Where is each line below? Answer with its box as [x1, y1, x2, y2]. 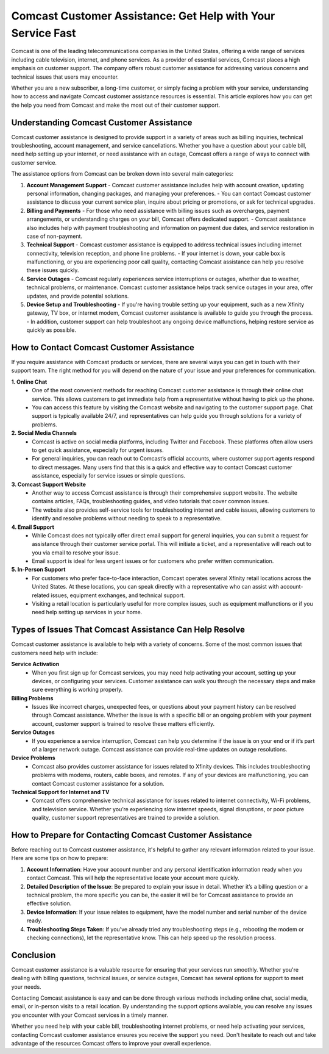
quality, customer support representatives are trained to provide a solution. [32, 814, 220, 822]
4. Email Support [11, 523, 55, 531]
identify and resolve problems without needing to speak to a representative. [32, 515, 222, 522]
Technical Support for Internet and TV [11, 788, 110, 795]
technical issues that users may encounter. [11, 73, 119, 81]
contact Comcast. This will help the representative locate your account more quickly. [26, 874, 239, 881]
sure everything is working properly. [32, 686, 123, 694]
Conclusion [11, 950, 56, 960]
